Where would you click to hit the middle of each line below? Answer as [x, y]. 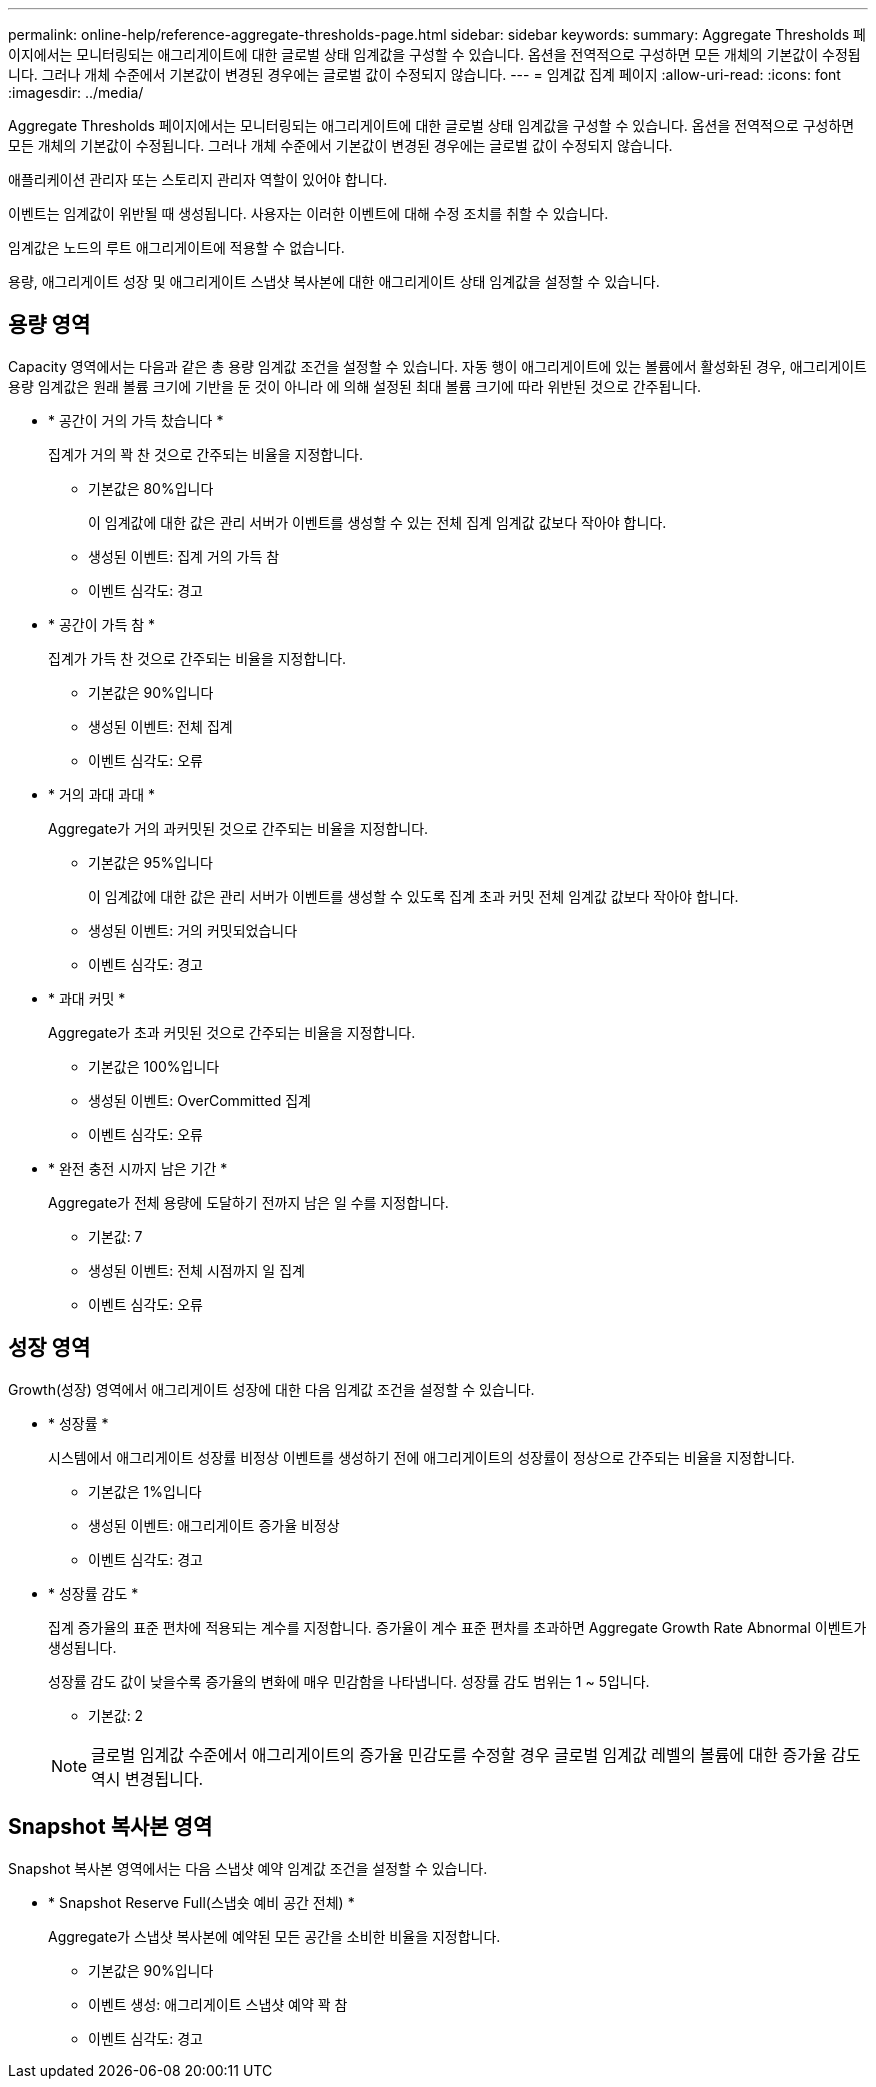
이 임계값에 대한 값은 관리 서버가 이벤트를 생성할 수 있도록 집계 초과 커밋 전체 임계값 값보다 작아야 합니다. [413, 896]
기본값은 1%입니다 [145, 1491]
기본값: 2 [116, 1715]
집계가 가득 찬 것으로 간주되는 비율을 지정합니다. [197, 658]
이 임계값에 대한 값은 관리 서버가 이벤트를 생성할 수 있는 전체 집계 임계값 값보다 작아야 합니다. [377, 522]
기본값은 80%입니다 [151, 488]
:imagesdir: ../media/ [76, 92]
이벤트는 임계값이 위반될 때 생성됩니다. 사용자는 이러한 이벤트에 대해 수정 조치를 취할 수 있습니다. [308, 213]
